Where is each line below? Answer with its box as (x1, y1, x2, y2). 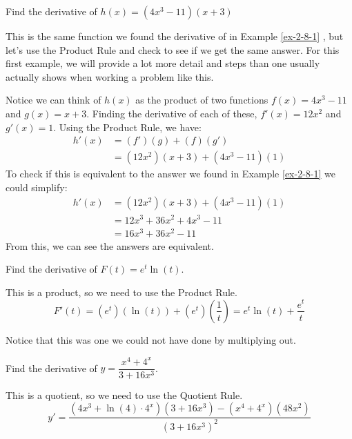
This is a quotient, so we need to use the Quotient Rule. (6, 387, 243, 402)
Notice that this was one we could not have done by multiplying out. (6, 332, 296, 347)
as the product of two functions (135, 92, 268, 107)
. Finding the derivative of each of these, (86, 106, 257, 120)
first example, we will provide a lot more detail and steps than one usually (6, 56, 320, 70)
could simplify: (6, 179, 68, 194)
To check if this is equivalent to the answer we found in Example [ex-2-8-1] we (6, 166, 335, 181)
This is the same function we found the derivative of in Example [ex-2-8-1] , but (6, 29, 344, 43)
